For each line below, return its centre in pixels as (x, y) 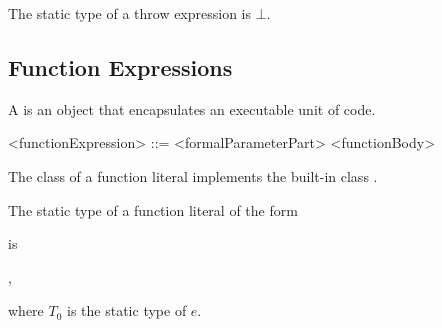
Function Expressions (120, 66)
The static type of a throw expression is (130, 13)
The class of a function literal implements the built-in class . (193, 175)
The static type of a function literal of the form (153, 209)
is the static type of (127, 310)
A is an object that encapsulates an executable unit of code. (192, 108)
